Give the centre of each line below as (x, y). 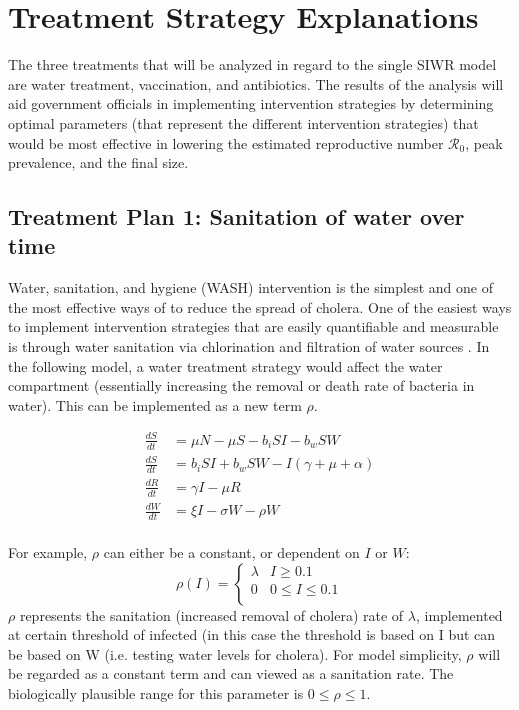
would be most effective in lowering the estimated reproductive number (226, 142)
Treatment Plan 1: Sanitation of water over (236, 216)
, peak (484, 142)
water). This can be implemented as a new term (155, 404)
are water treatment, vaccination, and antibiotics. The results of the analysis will (256, 83)
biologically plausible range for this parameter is (156, 692)
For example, (48, 551)
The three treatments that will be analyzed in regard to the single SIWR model (252, 64)
